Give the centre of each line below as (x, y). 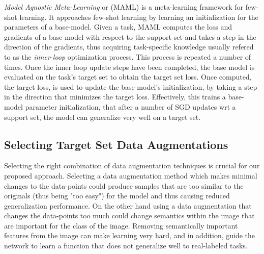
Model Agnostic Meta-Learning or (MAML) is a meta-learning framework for (124, 7)
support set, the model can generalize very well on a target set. (102, 117)
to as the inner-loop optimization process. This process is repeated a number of (128, 56)
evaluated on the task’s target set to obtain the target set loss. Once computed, (128, 77)
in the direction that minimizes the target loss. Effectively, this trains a (115, 97)
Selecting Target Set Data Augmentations (116, 144)
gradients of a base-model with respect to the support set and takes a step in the (130, 36)
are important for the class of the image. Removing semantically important (121, 225)
